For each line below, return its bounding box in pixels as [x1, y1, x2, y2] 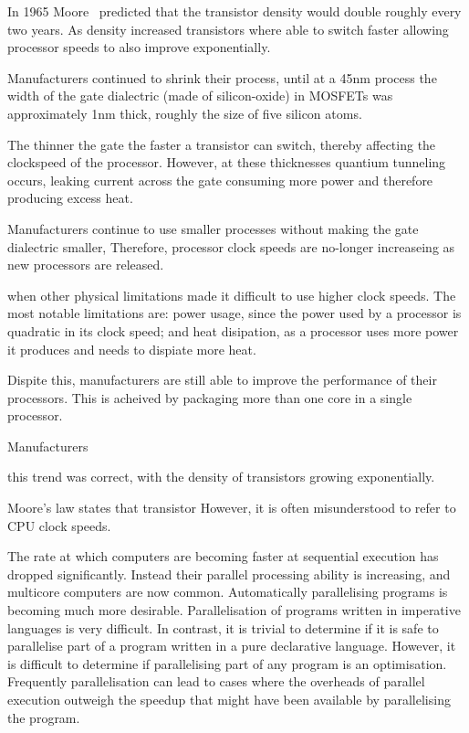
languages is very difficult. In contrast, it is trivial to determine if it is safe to [7, 618, 439, 637]
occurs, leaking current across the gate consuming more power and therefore [7, 170, 433, 189]
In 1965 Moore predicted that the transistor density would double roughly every [7, 2, 462, 20]
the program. [7, 707, 80, 727]
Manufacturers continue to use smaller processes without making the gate [7, 218, 419, 238]
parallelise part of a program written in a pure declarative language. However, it [7, 636, 456, 655]
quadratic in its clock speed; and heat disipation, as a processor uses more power [7, 321, 459, 340]
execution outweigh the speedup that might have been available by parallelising [7, 690, 451, 708]
